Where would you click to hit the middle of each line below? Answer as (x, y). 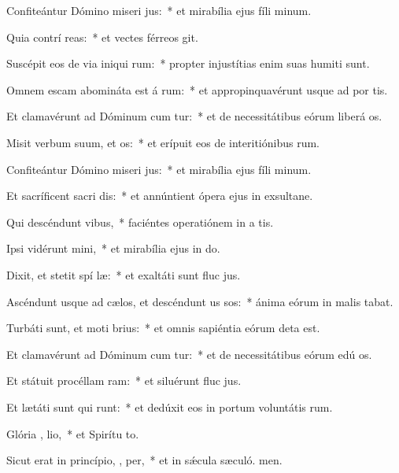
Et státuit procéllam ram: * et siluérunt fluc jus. (124, 381)
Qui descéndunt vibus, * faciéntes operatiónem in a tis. (140, 222)
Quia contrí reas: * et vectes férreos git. (102, 37)
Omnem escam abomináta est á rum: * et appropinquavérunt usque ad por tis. (197, 89)
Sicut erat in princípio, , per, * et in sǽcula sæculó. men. (144, 460)
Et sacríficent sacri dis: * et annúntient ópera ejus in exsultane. (160, 196)
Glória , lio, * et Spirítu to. (73, 433)
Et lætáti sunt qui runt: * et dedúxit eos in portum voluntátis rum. (170, 406)
